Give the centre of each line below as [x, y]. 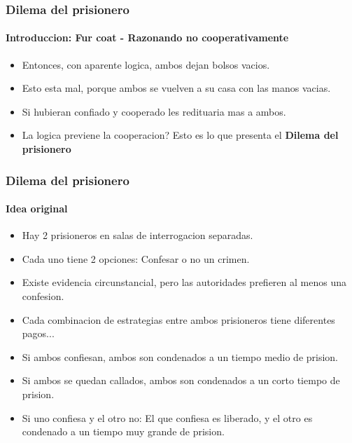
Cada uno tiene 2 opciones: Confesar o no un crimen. [136, 258]
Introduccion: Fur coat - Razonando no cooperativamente [147, 38]
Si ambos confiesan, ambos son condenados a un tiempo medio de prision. [180, 356]
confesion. [43, 296]
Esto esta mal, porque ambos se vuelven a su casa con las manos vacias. [176, 88]
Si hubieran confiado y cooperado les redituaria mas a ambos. [154, 111]
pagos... [38, 333]
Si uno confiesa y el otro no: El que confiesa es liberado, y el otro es [167, 417]
